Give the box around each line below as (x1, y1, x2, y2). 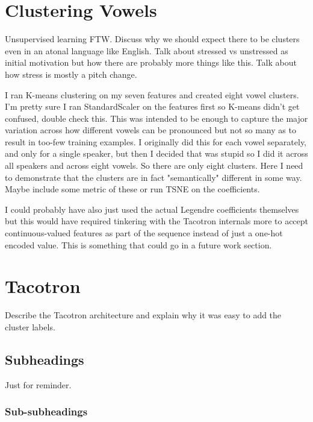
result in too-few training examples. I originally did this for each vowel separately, (5, 135, 307, 148)
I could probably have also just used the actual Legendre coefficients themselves (5, 203, 299, 215)
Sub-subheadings (5, 404, 88, 419)
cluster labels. (5, 320, 55, 333)
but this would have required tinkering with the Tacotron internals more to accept (5, 215, 309, 227)
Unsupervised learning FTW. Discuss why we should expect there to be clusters (5, 33, 300, 45)
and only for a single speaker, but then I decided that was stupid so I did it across (5, 147, 308, 160)
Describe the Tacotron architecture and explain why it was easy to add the (5, 309, 282, 321)
